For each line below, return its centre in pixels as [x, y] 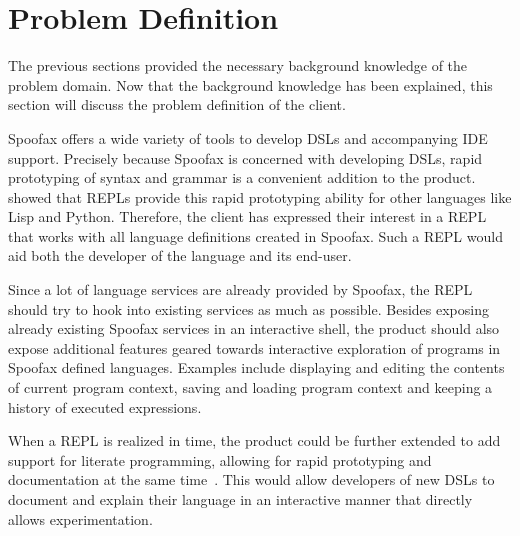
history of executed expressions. [105, 406]
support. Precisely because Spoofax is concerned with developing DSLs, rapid [245, 157]
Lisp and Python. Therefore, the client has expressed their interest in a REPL [247, 216]
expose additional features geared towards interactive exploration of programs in [254, 347]
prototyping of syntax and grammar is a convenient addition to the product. [242, 177]
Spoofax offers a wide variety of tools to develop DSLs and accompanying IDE [248, 137]
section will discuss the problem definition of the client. [177, 104]
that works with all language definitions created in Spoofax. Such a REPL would [255, 235]
